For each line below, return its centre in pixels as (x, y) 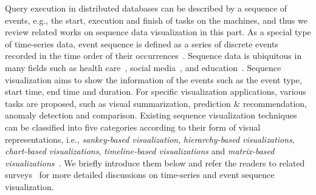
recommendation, (275, 103)
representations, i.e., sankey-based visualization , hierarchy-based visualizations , (150, 139)
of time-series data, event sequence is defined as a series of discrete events (142, 43)
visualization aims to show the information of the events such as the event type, (153, 79)
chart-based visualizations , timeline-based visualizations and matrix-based (140, 151)
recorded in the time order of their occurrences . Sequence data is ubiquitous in (153, 56)
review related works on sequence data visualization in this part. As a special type (158, 32)
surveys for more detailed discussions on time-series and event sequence (140, 175)
